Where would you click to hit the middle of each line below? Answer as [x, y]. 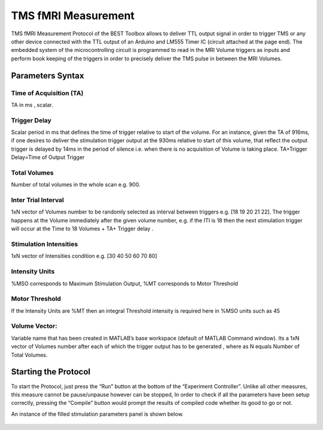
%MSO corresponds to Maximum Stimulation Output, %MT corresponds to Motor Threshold [125, 283]
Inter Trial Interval [37, 200]
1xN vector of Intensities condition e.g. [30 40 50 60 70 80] [84, 256]
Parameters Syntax [48, 76]
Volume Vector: [34, 326]
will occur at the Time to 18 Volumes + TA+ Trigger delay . [82, 229]
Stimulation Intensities [45, 244]
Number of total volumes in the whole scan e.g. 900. [76, 185]
